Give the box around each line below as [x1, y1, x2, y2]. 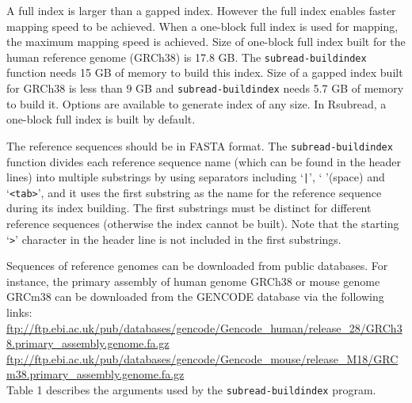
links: [6, 304, 32, 321]
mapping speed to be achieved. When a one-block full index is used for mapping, [6, 17, 399, 34]
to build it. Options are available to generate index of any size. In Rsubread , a [6, 95, 387, 112]
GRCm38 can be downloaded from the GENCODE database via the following [6, 288, 384, 305]
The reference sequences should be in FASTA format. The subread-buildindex [6, 137, 393, 154]
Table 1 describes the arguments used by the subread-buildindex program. [6, 382, 376, 398]
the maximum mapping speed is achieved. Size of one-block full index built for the [6, 33, 406, 50]
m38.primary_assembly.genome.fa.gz [6, 366, 185, 382]
